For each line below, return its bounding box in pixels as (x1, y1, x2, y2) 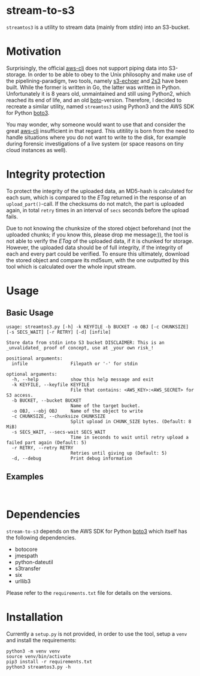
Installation (6, 610, 63, 624)
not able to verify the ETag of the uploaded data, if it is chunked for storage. (6, 237, 193, 244)
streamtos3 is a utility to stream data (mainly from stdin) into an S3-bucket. (6, 23, 190, 31)
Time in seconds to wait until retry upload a (70, 434, 189, 440)
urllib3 (14, 577, 31, 585)
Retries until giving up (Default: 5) (70, 450, 168, 456)
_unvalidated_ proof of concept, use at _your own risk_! (6, 345, 154, 351)
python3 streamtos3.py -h (6, 664, 71, 670)
